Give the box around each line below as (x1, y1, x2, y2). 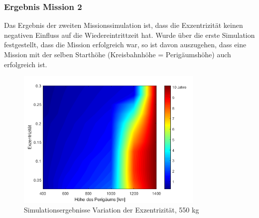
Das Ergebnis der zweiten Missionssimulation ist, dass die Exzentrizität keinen (4, 20, 243, 30)
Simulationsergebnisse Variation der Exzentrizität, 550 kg (24, 205, 199, 215)
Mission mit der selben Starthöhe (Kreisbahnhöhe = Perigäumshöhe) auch (4, 49, 231, 59)
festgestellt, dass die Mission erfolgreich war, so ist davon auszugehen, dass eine (4, 39, 247, 50)
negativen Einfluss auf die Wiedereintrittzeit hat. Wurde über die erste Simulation (4, 29, 255, 40)
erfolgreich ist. (4, 59, 47, 69)
